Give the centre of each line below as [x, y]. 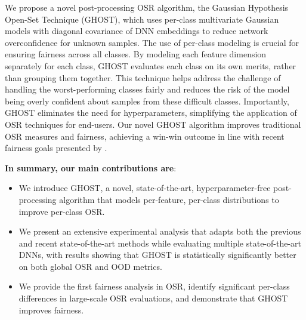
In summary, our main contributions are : [91, 167]
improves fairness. [51, 310]
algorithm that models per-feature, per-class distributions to [169, 199]
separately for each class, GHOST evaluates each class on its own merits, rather [151, 65]
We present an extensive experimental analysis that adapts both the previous [160, 231]
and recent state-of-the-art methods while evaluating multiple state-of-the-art [160, 243]
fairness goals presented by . [56, 148]
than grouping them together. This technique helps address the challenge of [143, 77]
